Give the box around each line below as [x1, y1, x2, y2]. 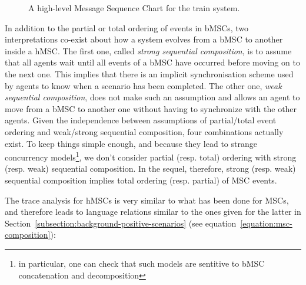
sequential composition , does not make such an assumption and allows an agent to [5, 91, 300, 103]
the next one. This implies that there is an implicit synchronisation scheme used [5, 67, 294, 80]
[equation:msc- [240, 217, 292, 229]
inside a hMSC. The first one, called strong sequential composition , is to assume [5, 44, 292, 57]
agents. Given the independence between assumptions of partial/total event [5, 114, 277, 126]
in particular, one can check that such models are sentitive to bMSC [18, 257, 265, 269]
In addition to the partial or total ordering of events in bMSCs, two [5, 21, 249, 34]
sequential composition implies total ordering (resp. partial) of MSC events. [5, 173, 277, 186]
